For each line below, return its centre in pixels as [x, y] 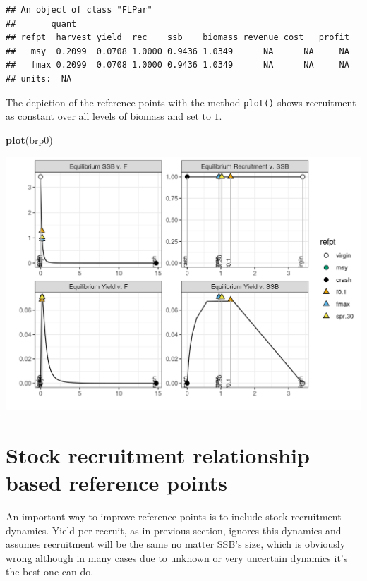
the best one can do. [50, 571]
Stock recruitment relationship [158, 454]
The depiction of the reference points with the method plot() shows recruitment [181, 102]
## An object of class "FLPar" [79, 10]
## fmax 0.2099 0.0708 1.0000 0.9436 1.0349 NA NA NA [178, 65]
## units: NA [39, 79]
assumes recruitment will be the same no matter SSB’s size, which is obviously [176, 544]
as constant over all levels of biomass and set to [108, 116]
